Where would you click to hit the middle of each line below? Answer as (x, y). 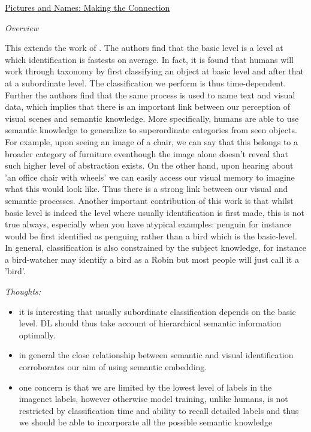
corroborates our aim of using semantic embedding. (113, 367)
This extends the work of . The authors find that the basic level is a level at (144, 48)
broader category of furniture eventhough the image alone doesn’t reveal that (147, 153)
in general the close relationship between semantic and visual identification (156, 355)
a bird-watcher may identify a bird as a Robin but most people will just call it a (152, 259)
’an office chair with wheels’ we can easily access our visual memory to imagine (150, 177)
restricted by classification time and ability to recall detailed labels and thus (159, 410)
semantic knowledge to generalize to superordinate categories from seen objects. (151, 130)
